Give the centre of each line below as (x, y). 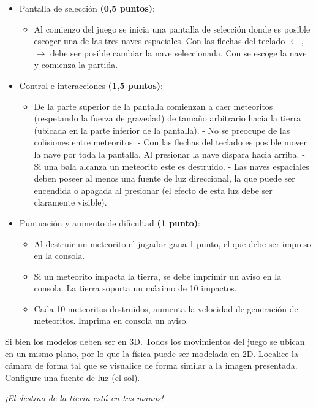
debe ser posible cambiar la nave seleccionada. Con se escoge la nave (178, 52)
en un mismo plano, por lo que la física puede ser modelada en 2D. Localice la (152, 353)
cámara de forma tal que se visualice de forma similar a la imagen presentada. (151, 365)
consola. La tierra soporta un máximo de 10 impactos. (135, 288)
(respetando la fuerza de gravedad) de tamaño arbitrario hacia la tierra (167, 118)
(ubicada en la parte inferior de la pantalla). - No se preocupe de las (162, 130)
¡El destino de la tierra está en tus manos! (84, 398)
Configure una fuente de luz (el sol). (73, 377)
